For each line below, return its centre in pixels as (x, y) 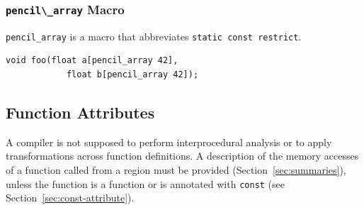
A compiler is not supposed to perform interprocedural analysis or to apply (169, 142)
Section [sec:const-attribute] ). (70, 198)
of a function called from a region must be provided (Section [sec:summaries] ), (176, 170)
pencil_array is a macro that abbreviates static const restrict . (154, 36)
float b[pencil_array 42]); (132, 75)
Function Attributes (80, 112)
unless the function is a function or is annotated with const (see (146, 183)
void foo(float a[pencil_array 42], (92, 61)
